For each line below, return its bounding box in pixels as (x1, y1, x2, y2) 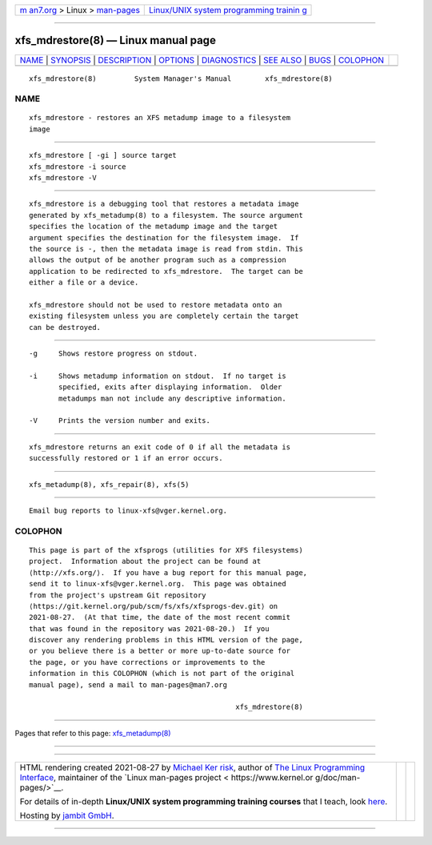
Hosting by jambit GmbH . (19, 810, 115, 821)
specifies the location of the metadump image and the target (29, 222, 278, 231)
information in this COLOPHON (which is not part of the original (29, 669, 295, 678)
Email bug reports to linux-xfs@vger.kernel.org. (29, 506, 228, 516)
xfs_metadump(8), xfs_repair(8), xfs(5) (29, 480, 190, 489)
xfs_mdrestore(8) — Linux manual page (14, 34, 216, 47)
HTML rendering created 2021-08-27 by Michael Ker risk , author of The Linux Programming (19, 762, 366, 773)
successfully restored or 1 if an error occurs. (29, 453, 223, 463)
